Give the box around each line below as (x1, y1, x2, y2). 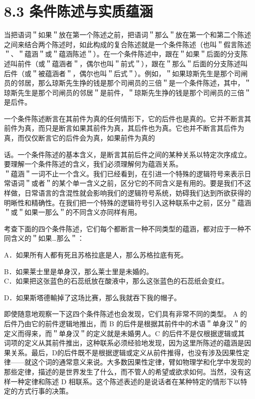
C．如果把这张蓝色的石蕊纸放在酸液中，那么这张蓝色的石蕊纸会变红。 (4, 276, 229, 286)
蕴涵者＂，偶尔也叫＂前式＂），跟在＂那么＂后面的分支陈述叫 (51, 58, 248, 68)
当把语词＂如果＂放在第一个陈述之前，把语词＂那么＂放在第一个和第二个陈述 (4, 29, 251, 40)
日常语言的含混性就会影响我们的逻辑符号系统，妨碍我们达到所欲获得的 (24, 188, 251, 198)
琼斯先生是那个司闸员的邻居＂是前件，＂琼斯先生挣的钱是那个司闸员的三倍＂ (4, 87, 251, 97)
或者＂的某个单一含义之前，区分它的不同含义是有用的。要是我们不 (31, 178, 244, 188)
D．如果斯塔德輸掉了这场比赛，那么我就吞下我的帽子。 (4, 292, 181, 302)
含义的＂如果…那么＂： (10, 233, 84, 243)
